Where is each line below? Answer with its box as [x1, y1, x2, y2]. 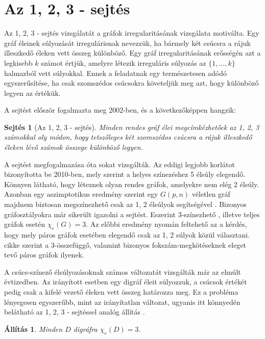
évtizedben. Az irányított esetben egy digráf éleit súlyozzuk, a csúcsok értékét [4, 276, 247, 287]
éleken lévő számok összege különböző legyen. [4, 142, 143, 152]
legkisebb [4, 57, 33, 68]
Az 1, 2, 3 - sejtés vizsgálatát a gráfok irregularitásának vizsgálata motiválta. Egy [4, 28, 259, 38]
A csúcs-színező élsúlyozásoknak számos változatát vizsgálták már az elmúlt [4, 266, 241, 277]
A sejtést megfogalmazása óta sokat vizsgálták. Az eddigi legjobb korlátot [4, 159, 235, 169]
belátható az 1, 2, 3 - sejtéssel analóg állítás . [4, 306, 145, 317]
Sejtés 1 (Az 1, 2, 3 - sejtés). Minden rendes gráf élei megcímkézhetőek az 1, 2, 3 [4, 121, 259, 132]
